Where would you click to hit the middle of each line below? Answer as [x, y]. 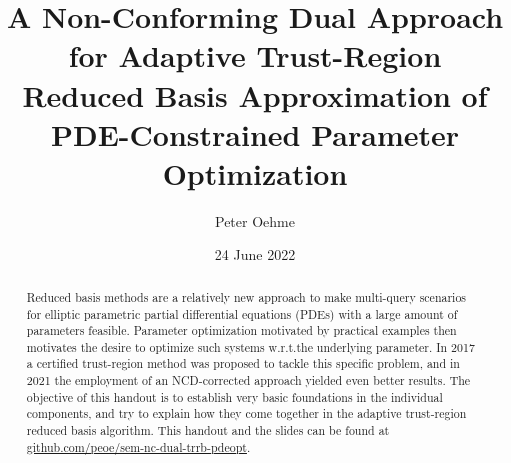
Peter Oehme [255, 220]
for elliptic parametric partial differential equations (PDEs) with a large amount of [242, 313]
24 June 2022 [255, 254]
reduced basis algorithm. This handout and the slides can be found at [208, 430]
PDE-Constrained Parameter [255, 133]
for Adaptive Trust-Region [255, 55]
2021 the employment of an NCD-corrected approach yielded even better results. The [248, 380]
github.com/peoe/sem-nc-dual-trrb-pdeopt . [138, 446]
